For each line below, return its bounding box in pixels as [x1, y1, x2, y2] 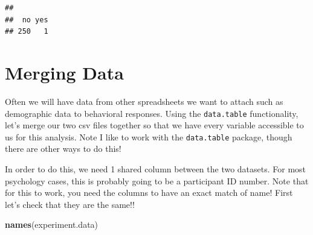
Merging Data [5, 60, 124, 84]
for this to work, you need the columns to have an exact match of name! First [5, 186, 293, 199]
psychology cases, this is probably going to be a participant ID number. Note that [5, 174, 309, 187]
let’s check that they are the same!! [5, 198, 135, 210]
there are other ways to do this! [5, 142, 121, 155]
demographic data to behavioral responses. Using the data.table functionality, [5, 107, 298, 119]
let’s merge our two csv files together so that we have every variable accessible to [5, 119, 304, 131]
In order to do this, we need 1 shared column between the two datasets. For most [5, 163, 306, 175]
